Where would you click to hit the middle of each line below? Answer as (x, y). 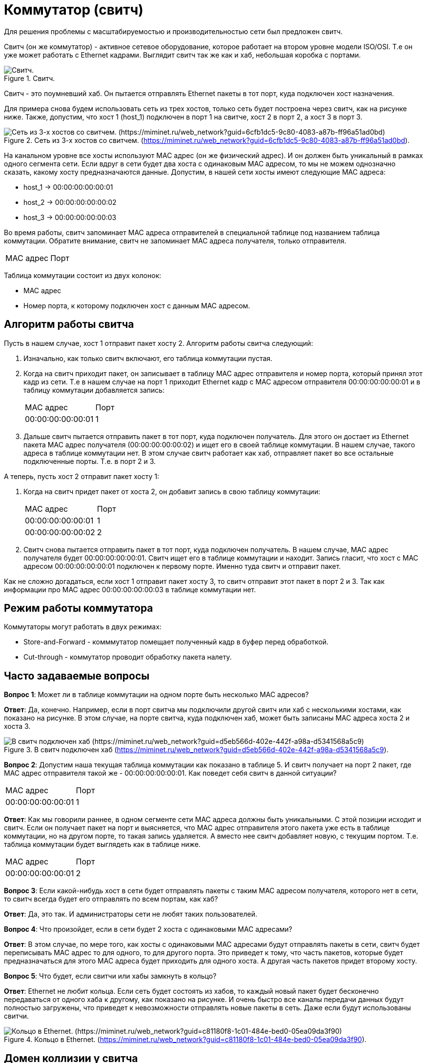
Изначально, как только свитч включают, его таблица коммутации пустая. (148, 358)
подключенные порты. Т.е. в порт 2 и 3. (90, 461)
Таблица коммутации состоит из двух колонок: (83, 275)
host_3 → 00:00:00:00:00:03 (70, 217)
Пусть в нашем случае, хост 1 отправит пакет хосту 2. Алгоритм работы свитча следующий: (159, 343)
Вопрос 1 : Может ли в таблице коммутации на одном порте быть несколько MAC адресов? (156, 695)
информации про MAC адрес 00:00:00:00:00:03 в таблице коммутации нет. (130, 589)
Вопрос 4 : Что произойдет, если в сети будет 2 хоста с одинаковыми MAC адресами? (148, 929)
